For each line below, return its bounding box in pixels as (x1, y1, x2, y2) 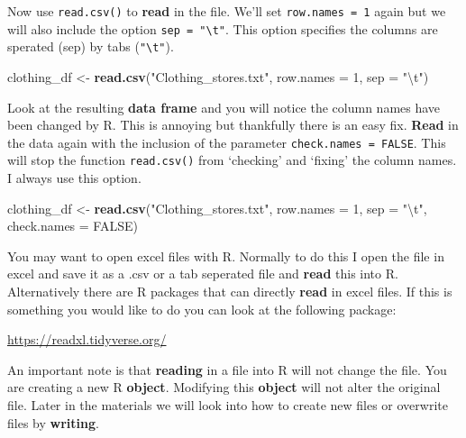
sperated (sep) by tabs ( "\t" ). (7, 37, 174, 56)
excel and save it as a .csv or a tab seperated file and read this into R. (7, 264, 398, 283)
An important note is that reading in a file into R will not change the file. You (7, 360, 447, 379)
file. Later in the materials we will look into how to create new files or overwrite (7, 396, 448, 414)
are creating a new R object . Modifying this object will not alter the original (7, 378, 441, 397)
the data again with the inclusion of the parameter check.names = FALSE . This (7, 132, 446, 151)
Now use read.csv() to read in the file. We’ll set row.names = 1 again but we (7, 2, 446, 20)
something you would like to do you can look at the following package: (7, 299, 397, 318)
